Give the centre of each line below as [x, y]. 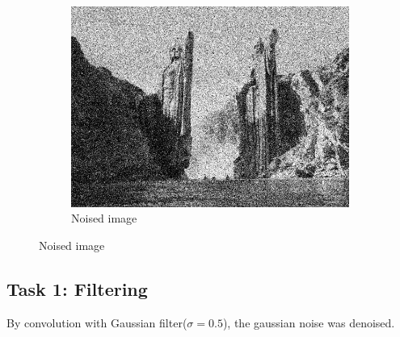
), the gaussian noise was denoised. [309, 322]
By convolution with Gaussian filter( [97, 322]
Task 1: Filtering [77, 288]
